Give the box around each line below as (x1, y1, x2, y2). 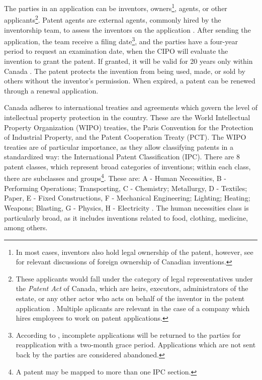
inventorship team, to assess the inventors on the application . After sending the (4, 24, 251, 35)
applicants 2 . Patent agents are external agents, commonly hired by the (4, 13, 221, 25)
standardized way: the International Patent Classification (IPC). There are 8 (4, 151, 240, 162)
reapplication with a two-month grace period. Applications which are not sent (16, 339, 256, 350)
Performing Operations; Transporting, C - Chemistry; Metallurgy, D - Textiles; (4, 182, 247, 193)
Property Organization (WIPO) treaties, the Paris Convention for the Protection (4, 122, 253, 132)
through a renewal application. (4, 85, 99, 96)
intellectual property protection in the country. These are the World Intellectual (4, 112, 250, 122)
